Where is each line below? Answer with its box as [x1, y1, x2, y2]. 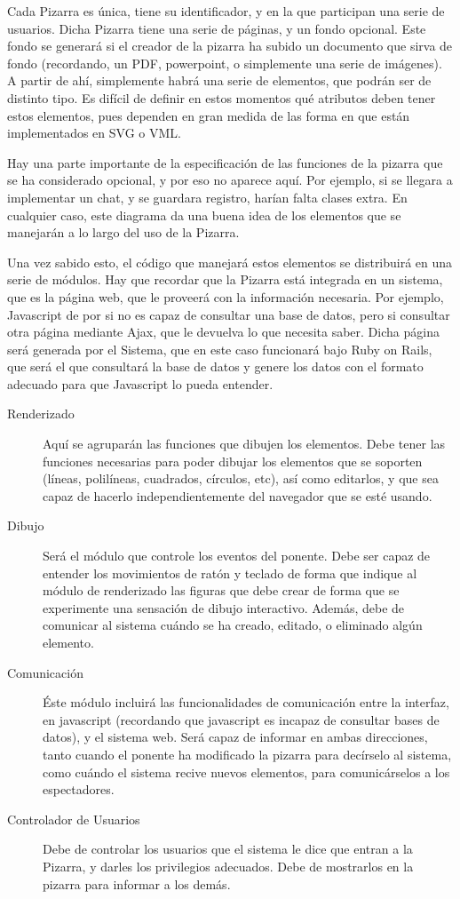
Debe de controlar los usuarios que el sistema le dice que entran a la [43, 839, 413, 858]
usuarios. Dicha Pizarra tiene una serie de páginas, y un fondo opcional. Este [7, 19, 426, 37]
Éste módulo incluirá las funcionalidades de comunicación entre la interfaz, [43, 693, 449, 712]
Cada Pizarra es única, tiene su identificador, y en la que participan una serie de [7, 2, 445, 20]
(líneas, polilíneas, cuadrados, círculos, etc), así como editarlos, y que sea [43, 469, 439, 488]
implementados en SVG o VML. [7, 123, 181, 142]
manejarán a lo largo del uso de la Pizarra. [7, 223, 240, 242]
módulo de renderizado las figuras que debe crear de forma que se [43, 581, 400, 600]
